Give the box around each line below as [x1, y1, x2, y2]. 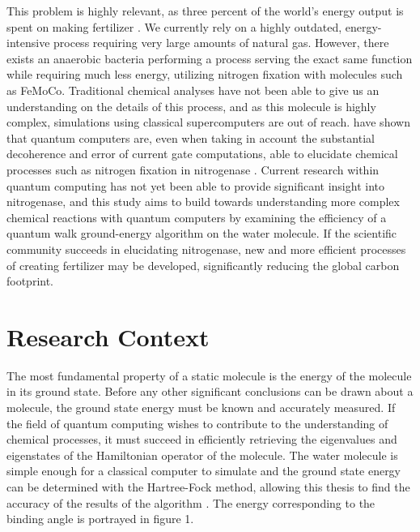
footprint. [6, 272, 54, 290]
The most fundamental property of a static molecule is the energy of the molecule [6, 367, 412, 384]
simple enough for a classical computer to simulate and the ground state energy [6, 462, 401, 479]
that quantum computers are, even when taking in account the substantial [6, 129, 375, 146]
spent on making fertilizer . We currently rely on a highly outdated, [6, 18, 342, 35]
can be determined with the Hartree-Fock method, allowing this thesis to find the [6, 478, 410, 495]
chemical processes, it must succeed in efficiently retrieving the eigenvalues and [6, 431, 397, 448]
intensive [6, 34, 50, 51]
